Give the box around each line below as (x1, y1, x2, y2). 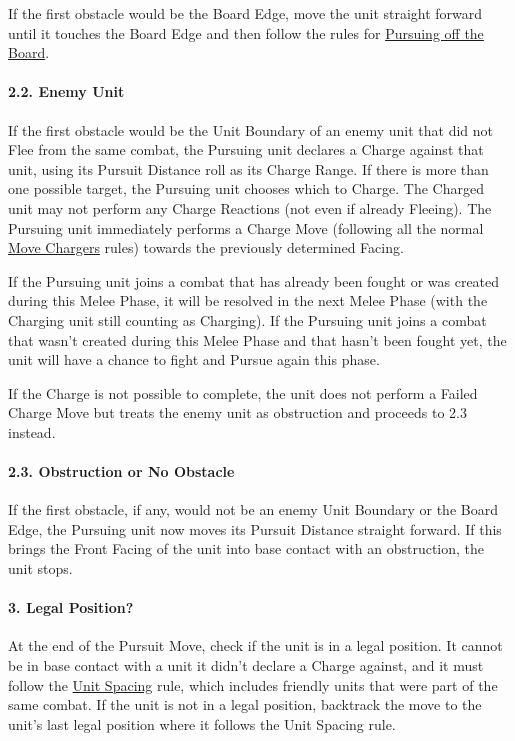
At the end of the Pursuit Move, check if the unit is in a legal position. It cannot (8, 635, 503, 656)
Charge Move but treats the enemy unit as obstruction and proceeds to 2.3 (8, 402, 467, 423)
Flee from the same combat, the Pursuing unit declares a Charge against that (8, 139, 484, 160)
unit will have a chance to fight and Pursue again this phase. (8, 349, 380, 370)
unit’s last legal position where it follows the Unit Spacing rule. (8, 713, 396, 734)
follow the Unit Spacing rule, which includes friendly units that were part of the (8, 674, 498, 695)
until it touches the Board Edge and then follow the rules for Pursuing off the (8, 22, 484, 43)
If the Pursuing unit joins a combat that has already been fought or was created (8, 270, 500, 291)
